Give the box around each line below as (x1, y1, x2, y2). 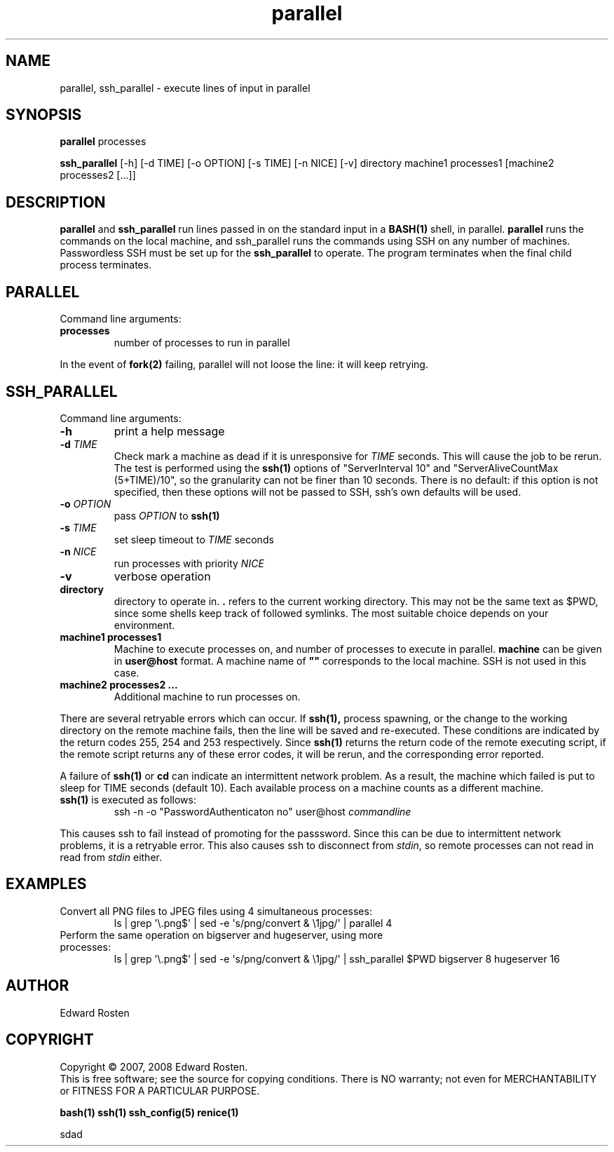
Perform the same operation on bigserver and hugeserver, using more (60, 928, 383, 941)
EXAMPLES (6, 875, 87, 893)
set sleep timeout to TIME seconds (114, 533, 274, 545)
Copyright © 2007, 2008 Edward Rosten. (60, 1060, 248, 1073)
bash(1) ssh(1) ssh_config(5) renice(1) (60, 1106, 239, 1118)
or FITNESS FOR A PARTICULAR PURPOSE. (60, 1084, 260, 1097)
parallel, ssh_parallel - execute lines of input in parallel (60, 81, 311, 94)
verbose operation (114, 569, 211, 583)
